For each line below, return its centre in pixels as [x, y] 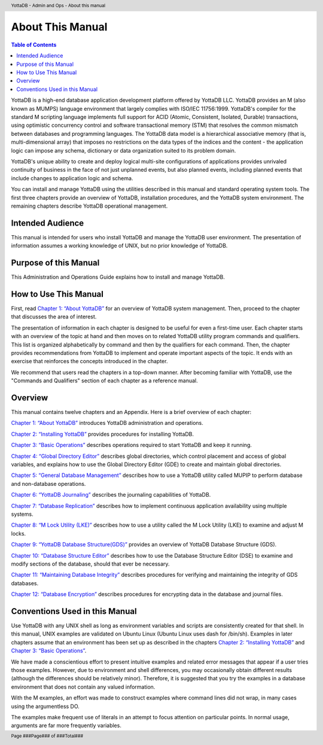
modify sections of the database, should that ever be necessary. [90, 564]
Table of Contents [34, 44]
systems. [22, 514]
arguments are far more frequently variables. [66, 726]
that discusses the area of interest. [54, 317]
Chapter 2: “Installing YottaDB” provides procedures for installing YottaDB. [103, 434]
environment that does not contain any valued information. [83, 687]
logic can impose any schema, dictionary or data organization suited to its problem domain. [124, 150]
